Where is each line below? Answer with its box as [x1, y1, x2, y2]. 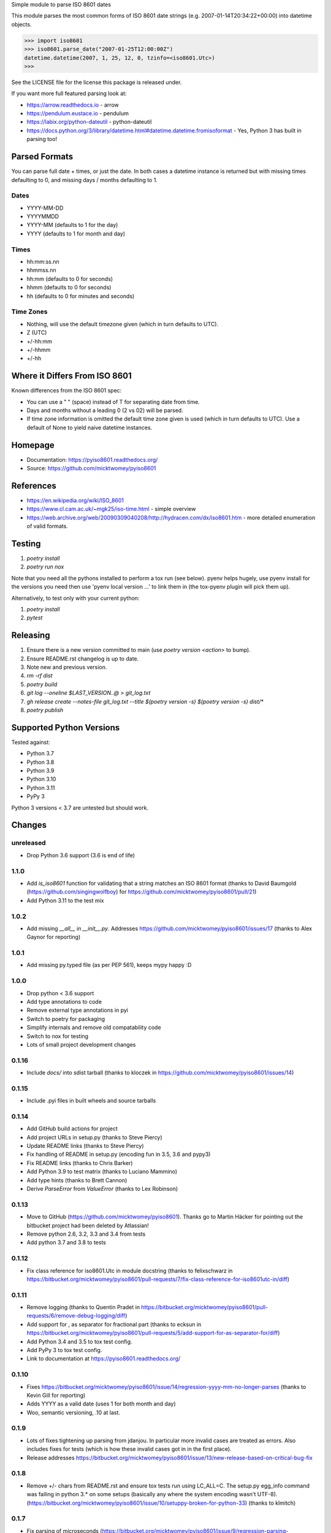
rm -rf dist [26, 672, 53, 679]
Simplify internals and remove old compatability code [26, 1024, 162, 1031]
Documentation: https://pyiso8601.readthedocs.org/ [26, 456, 158, 463]
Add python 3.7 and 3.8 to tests [26, 1239, 107, 1246]
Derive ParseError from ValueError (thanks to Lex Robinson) [26, 1185, 178, 1193]
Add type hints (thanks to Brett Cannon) [26, 1176, 127, 1183]
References [11, 480, 56, 491]
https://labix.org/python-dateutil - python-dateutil [26, 118, 152, 126]
